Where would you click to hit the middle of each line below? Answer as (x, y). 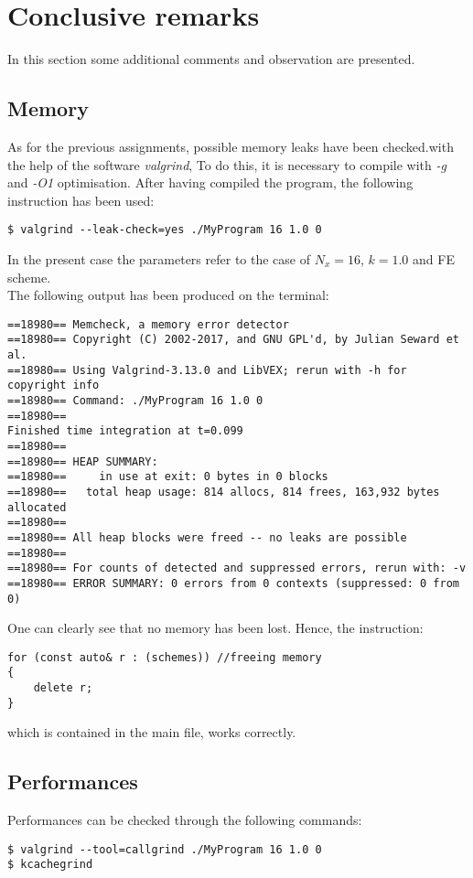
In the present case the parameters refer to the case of (159, 258)
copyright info (54, 385)
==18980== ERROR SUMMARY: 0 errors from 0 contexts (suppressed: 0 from (233, 583)
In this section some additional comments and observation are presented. (211, 59)
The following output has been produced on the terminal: (168, 295)
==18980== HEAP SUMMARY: (83, 461)
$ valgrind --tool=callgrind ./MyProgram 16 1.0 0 (165, 849)
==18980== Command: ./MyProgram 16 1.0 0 (135, 401)
